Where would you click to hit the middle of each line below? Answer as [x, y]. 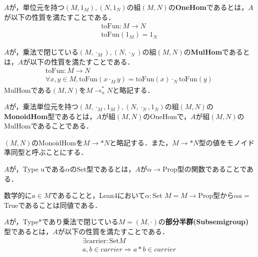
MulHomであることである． [48, 126]
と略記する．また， [141, 142]
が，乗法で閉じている [44, 52]
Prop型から [216, 195]
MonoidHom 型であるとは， [50, 116]
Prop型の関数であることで [205, 169]
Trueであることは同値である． [53, 205]
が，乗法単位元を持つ [44, 106]
